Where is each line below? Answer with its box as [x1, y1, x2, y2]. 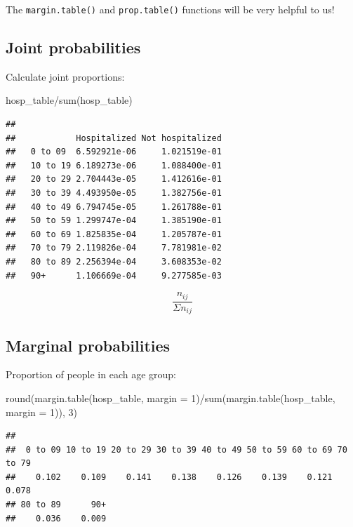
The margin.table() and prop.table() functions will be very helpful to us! [6, 2, 335, 16]
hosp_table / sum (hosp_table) [6, 93, 133, 107]
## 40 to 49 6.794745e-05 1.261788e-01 [6, 201, 222, 212]
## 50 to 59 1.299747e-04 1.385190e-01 [6, 215, 222, 226]
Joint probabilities [6, 36, 141, 58]
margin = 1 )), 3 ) [6, 404, 77, 419]
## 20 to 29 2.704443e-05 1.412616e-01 [6, 174, 222, 185]
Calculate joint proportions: [6, 69, 125, 84]
